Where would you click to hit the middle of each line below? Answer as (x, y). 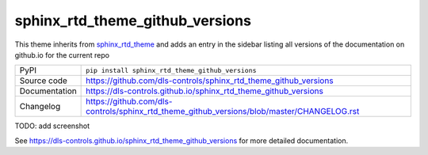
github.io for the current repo (62, 55)
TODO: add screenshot (52, 126)
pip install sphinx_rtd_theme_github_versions (171, 70)
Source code (43, 81)
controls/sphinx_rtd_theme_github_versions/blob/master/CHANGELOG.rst (223, 112)
